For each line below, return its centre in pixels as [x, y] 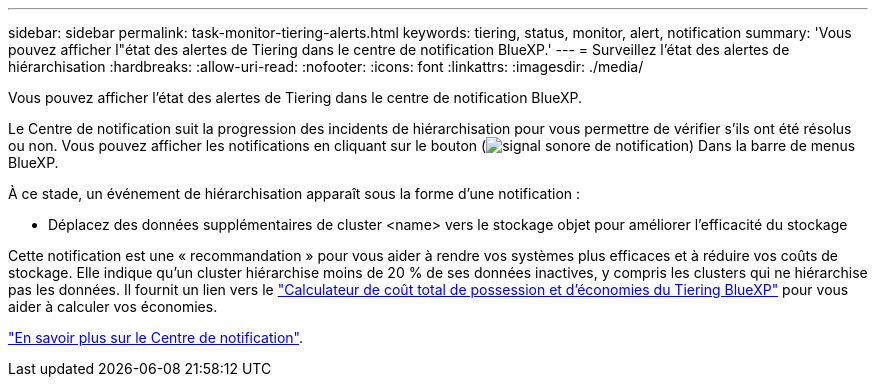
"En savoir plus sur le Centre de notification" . [156, 337]
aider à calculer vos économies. [113, 306]
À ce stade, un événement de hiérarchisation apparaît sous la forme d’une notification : [294, 193]
